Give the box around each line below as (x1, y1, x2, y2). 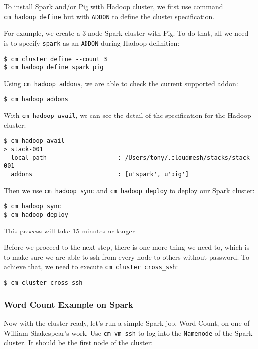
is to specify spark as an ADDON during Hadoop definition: (4, 37, 180, 48)
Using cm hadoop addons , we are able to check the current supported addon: (4, 78, 238, 88)
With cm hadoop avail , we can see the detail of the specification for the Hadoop (4, 110, 251, 120)
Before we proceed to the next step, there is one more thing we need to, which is (4, 242, 250, 252)
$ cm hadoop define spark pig (4, 64, 104, 71)
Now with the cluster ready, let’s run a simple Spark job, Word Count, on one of (4, 317, 250, 328)
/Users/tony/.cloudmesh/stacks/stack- (125, 154, 254, 161)
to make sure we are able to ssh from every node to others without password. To (4, 251, 249, 262)
